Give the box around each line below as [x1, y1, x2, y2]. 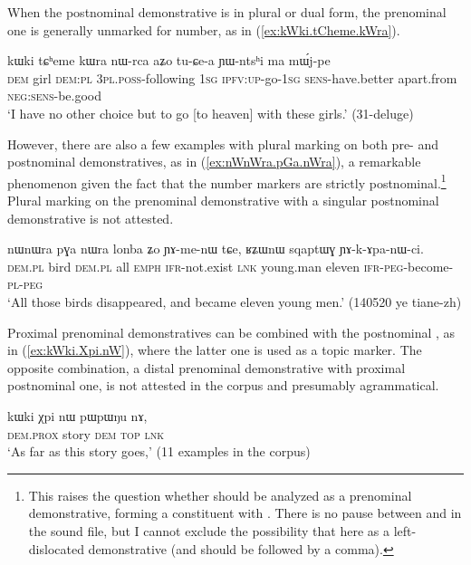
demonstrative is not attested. [7, 208, 174, 227]
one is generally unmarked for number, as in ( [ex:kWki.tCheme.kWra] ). [7, 20, 400, 39]
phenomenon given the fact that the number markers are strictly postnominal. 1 [7, 170, 447, 192]
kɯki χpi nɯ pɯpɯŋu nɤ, [7, 406, 148, 425]
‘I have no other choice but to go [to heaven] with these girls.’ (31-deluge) [7, 103, 414, 122]
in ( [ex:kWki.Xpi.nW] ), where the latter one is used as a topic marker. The [7, 340, 422, 359]
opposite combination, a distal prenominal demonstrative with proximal [7, 358, 406, 377]
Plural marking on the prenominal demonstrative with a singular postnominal [7, 191, 439, 209]
